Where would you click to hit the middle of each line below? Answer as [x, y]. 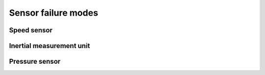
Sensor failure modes [53, 13]
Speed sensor [31, 30]
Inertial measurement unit [50, 46]
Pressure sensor [35, 62]
